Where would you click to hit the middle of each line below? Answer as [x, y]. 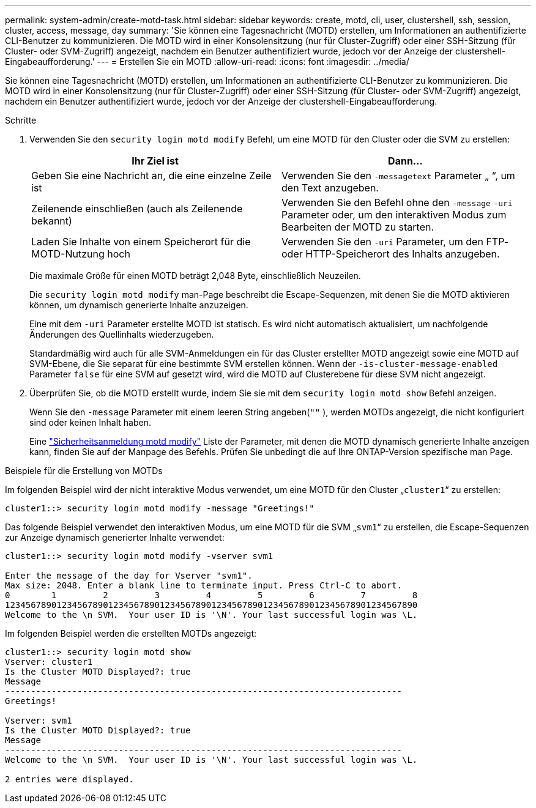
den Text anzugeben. [330, 188]
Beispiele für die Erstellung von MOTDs [84, 471]
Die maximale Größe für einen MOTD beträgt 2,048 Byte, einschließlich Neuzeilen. [195, 276]
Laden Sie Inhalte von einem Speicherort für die [141, 242]
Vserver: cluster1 [49, 662]
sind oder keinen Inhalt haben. [90, 422]
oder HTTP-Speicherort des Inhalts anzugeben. [391, 254]
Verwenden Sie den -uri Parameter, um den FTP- [395, 242]
